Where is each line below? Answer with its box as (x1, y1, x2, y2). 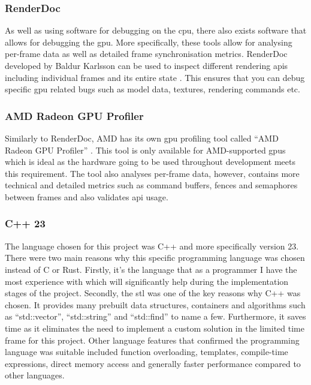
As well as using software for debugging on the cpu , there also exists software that (5, 24, 307, 37)
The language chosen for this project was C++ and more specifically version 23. (5, 239, 299, 252)
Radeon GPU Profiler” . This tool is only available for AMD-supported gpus (5, 143, 286, 156)
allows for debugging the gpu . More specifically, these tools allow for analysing (5, 35, 292, 48)
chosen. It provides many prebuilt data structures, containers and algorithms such (5, 298, 306, 311)
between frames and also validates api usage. (5, 190, 168, 203)
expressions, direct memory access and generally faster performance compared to (5, 357, 301, 369)
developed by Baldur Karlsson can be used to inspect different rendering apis (5, 59, 288, 71)
